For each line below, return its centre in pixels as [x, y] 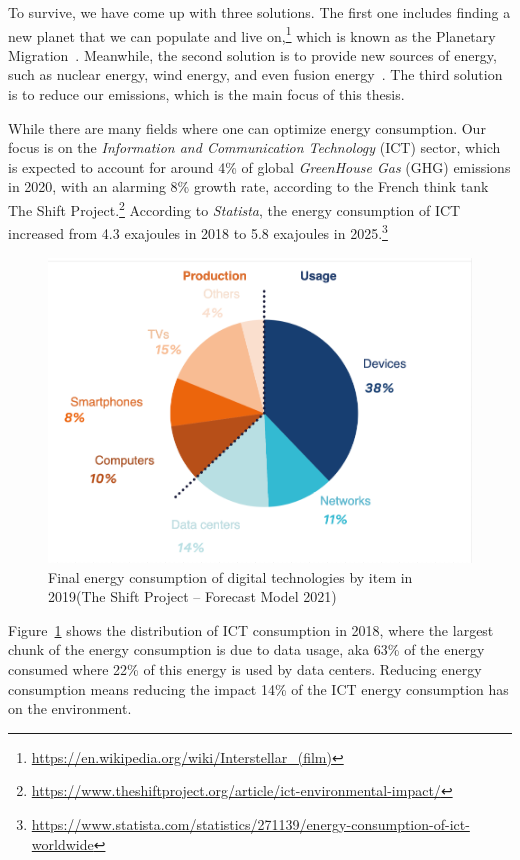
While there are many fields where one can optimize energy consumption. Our [247, 127]
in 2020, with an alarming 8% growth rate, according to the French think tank [248, 186]
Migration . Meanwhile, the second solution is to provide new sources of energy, [252, 54]
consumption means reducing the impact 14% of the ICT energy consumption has [258, 688]
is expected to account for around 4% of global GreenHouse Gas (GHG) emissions [259, 166]
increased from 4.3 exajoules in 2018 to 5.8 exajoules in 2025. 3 [198, 231]
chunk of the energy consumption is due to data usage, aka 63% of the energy [246, 649]
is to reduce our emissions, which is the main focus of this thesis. [206, 94]
